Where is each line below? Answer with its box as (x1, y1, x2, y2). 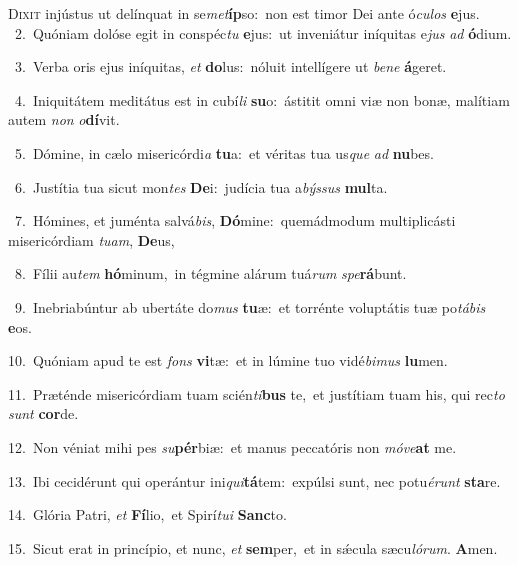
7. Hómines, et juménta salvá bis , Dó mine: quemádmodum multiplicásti (14, 210, 456, 231)
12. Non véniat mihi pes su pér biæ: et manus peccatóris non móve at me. (8, 436, 457, 457)
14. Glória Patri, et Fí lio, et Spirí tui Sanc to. (8, 504, 287, 525)
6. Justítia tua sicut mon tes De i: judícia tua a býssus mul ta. (14, 176, 388, 197)
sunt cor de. (8, 403, 79, 424)
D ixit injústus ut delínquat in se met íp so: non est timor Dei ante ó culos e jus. (8, 3, 480, 23)
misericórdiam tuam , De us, (8, 229, 175, 250)
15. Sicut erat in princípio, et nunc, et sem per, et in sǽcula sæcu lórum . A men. (8, 537, 498, 558)
